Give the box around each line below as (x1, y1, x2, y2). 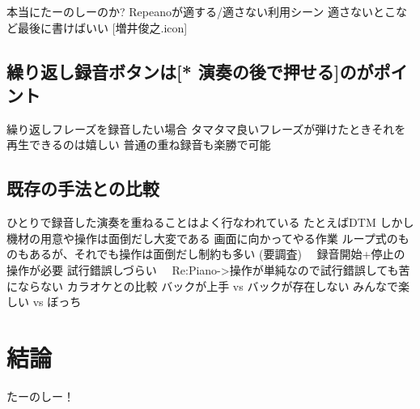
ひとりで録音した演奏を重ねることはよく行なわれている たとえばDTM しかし (6, 214, 414, 231)
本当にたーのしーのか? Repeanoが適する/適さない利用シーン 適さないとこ (6, 3, 396, 19)
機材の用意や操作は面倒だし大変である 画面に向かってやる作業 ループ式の (6, 229, 398, 246)
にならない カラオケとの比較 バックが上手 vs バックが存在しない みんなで (6, 277, 399, 294)
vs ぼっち (32, 293, 82, 310)
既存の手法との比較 (6, 176, 159, 201)
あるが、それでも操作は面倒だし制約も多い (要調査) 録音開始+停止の (28, 245, 405, 262)
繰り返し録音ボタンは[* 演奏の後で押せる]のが (6, 58, 374, 83)
